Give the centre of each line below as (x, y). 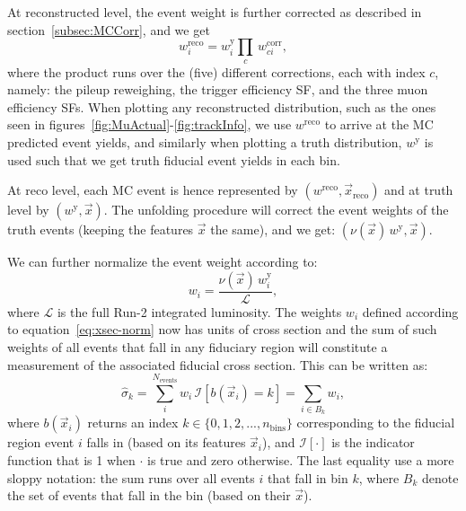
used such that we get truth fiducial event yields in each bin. (174, 159)
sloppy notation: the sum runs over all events (131, 477)
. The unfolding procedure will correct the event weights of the (276, 210)
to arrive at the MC (379, 124)
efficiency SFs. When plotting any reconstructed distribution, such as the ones (222, 106)
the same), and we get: (273, 229)
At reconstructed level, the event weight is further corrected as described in (215, 12)
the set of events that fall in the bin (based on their (149, 495)
